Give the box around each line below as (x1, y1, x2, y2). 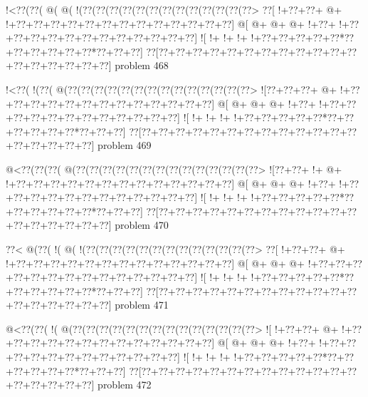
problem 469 (98, 138, 152, 153)
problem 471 (115, 297, 169, 312)
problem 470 (115, 217, 169, 232)
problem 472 (98, 377, 152, 392)
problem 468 (115, 58, 169, 73)
